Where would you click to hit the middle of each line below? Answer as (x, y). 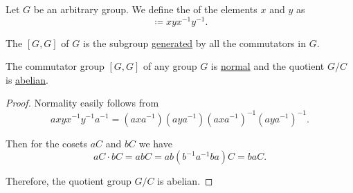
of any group (170, 66)
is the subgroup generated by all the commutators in (194, 43)
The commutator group (55, 66)
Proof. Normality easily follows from (82, 103)
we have (155, 143)
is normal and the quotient (268, 66)
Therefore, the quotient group (69, 181)
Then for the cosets (47, 143)
